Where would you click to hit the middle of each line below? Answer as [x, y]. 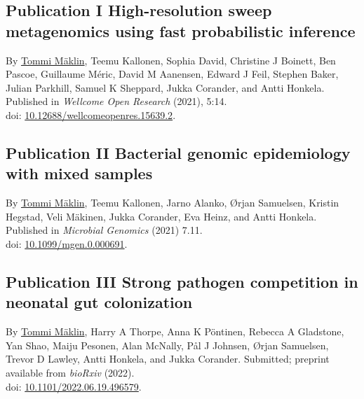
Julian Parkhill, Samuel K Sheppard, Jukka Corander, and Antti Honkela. [165, 87]
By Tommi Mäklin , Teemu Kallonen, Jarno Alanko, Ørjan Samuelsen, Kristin [173, 203]
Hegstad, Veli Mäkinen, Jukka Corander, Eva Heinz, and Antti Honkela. [161, 216]
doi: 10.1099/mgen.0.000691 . [67, 243]
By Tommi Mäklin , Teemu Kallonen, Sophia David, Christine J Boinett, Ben [171, 60]
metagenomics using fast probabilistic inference [181, 30]
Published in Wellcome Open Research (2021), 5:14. [116, 101]
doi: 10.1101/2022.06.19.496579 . [74, 386]
